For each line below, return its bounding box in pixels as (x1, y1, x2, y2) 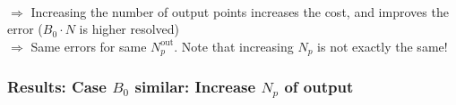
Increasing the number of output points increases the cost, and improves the (30, 2, 449, 20)
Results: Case (7, 76, 107, 98)
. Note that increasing (174, 36, 294, 55)
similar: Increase (134, 76, 256, 98)
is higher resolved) (79, 20, 180, 38)
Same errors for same (30, 36, 147, 55)
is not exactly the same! (317, 36, 448, 55)
